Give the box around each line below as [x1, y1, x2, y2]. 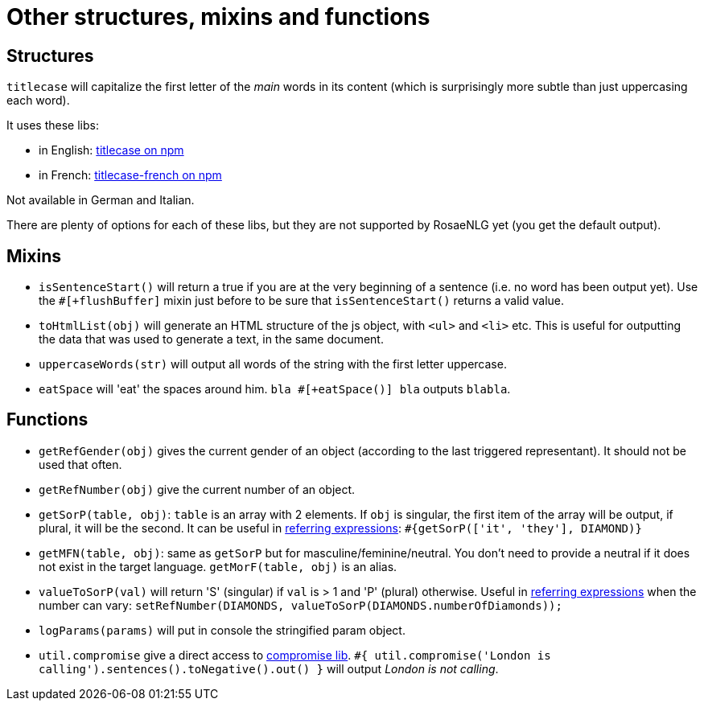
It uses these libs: [6, 118, 99, 133]
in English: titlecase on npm [39, 143, 184, 158]
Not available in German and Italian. [6, 193, 195, 208]
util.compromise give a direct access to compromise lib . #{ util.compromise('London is [39, 647, 551, 662]
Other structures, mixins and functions [6, 3, 430, 31]
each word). [6, 93, 70, 108]
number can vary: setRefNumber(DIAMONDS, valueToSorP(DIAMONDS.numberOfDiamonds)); [39, 598, 562, 612]
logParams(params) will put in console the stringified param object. [39, 623, 406, 637]
